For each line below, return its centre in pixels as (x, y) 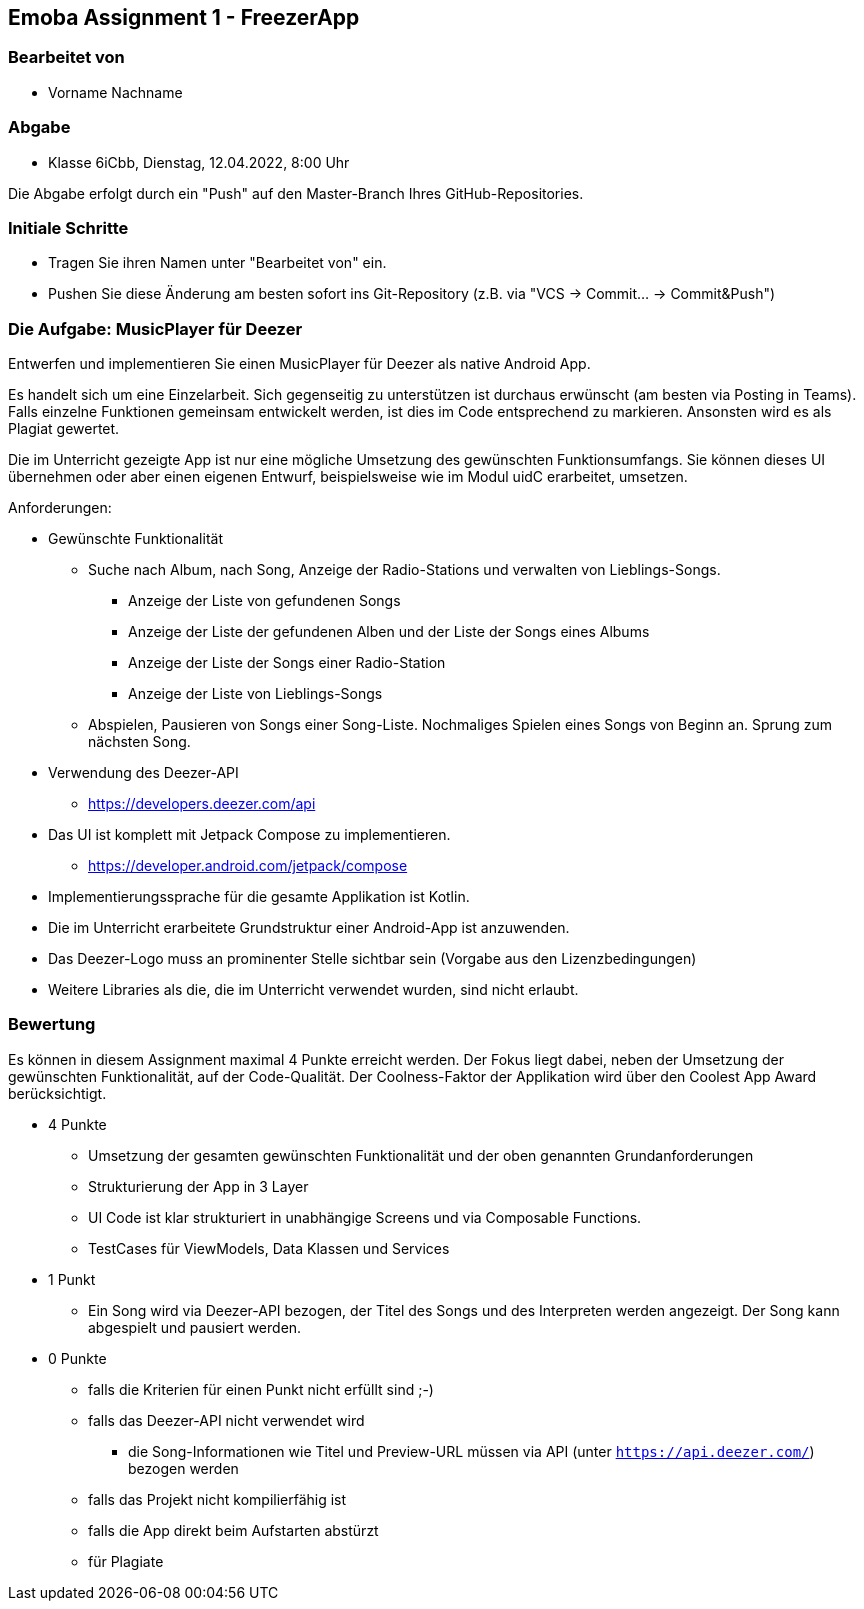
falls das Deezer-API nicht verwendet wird (226, 1420)
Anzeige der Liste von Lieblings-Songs (255, 694)
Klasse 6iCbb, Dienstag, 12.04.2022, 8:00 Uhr (199, 162)
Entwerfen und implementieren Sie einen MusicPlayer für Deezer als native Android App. (299, 364)
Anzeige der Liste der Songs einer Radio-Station (287, 663)
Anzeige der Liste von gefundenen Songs (264, 601)
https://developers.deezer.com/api (202, 804)
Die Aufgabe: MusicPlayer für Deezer (155, 328)
